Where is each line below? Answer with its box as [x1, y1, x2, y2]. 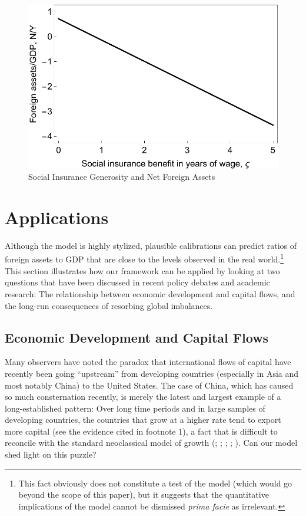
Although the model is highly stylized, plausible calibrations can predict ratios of [5, 239, 297, 251]
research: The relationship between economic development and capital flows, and [5, 287, 295, 300]
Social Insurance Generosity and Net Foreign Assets [28, 170, 215, 183]
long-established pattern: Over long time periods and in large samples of [5, 402, 265, 414]
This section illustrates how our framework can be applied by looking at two [5, 264, 280, 277]
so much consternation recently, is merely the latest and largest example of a [5, 390, 281, 403]
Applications [5, 205, 109, 229]
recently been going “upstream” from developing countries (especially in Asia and [5, 367, 299, 379]
